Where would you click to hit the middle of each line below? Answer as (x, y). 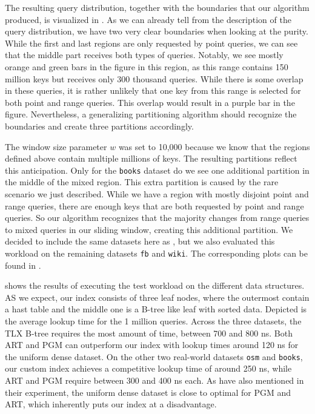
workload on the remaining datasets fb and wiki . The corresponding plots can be (157, 253)
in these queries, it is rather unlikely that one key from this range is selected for (153, 90)
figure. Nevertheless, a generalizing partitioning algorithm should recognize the (151, 114)
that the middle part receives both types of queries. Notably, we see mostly (144, 55)
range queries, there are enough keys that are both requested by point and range (154, 205)
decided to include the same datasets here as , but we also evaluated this (140, 241)
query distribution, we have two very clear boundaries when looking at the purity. (157, 31)
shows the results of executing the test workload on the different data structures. (155, 285)
